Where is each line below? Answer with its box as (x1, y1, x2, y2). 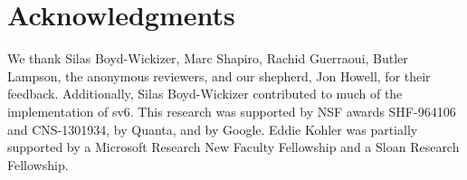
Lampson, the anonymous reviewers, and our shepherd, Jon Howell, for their (7, 66, 431, 85)
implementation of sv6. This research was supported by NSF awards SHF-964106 (7, 101, 456, 120)
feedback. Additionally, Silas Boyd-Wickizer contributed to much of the (7, 84, 403, 103)
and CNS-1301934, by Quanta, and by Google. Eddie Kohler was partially (7, 119, 418, 138)
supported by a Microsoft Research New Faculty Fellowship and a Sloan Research (7, 137, 460, 156)
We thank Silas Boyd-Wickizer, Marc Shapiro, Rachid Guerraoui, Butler (7, 49, 408, 68)
